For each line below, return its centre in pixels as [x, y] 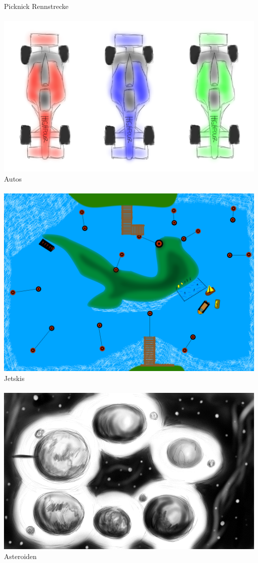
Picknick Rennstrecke [36, 6]
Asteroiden [20, 556]
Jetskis [14, 378]
